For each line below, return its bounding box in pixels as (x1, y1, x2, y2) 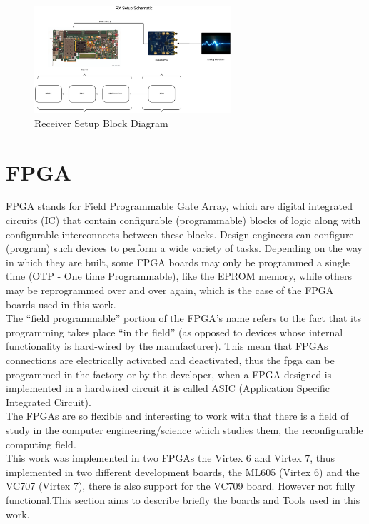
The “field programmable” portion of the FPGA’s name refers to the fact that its (6, 311, 361, 326)
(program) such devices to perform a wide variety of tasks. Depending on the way (6, 241, 363, 256)
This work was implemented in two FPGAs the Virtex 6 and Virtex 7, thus (6, 450, 335, 465)
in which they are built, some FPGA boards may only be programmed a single (6, 254, 350, 269)
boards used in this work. (6, 296, 116, 311)
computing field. (6, 436, 76, 451)
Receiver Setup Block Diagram (34, 115, 168, 130)
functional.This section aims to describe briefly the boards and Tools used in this (6, 492, 360, 507)
